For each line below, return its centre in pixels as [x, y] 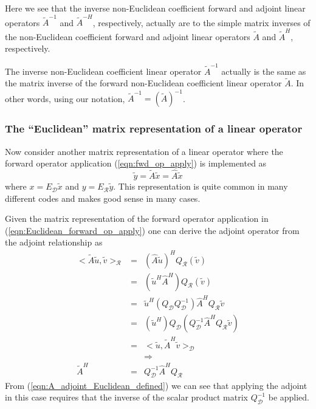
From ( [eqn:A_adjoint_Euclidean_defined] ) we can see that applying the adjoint [156, 385]
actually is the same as [264, 71]
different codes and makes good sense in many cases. [103, 198]
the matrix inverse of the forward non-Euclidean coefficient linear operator [143, 83]
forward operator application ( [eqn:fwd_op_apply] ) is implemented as [136, 163]
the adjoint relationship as [54, 242]
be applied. [289, 397]
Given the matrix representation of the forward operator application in [137, 218]
